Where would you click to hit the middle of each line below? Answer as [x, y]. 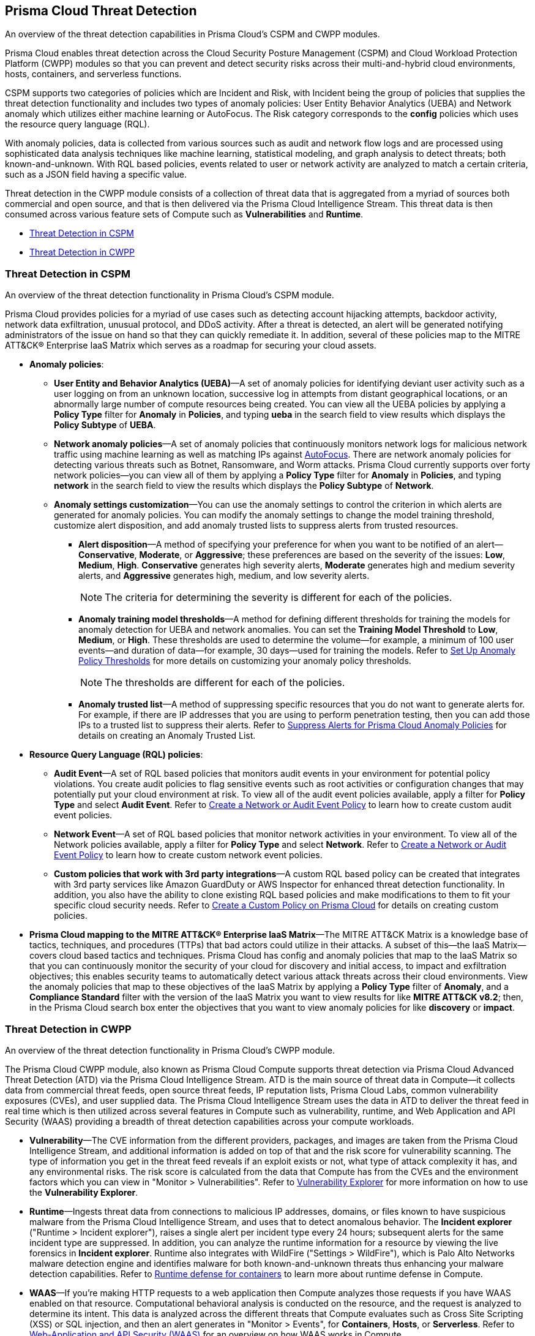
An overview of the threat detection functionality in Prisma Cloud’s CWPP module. [170, 1050]
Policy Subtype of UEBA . [105, 425]
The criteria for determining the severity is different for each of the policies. [279, 598]
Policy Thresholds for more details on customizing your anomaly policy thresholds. [245, 661]
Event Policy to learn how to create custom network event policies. [188, 855]
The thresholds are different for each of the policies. [225, 683]
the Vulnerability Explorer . [84, 1192]
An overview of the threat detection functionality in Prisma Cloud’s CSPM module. [170, 295]
